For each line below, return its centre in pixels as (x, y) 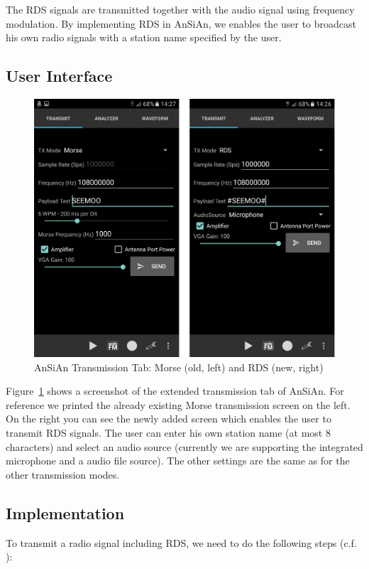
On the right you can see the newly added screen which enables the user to (169, 419)
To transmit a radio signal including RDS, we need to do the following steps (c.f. (181, 542)
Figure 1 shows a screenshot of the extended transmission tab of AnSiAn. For (175, 391)
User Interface (59, 76)
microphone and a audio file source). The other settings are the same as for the (178, 461)
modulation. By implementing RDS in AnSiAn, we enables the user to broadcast (181, 23)
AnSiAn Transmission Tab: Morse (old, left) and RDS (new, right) (179, 367)
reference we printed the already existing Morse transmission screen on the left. (178, 404)
